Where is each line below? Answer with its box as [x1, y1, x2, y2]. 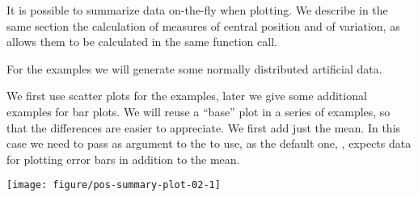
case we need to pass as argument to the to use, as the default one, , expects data [6, 135, 412, 152]
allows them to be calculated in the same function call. [6, 33, 277, 50]
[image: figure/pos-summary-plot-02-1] [6, 179, 221, 191]
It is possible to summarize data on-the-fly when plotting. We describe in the [6, 2, 388, 18]
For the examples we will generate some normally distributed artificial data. [6, 60, 382, 77]
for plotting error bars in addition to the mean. [6, 150, 240, 167]
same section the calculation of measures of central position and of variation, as [6, 17, 400, 34]
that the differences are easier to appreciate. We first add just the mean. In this [6, 119, 401, 136]
